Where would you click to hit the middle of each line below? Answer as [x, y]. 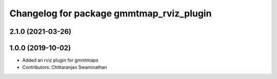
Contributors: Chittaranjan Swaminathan [65, 67]
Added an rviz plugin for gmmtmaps [60, 60]
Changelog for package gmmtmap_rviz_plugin [111, 13]
